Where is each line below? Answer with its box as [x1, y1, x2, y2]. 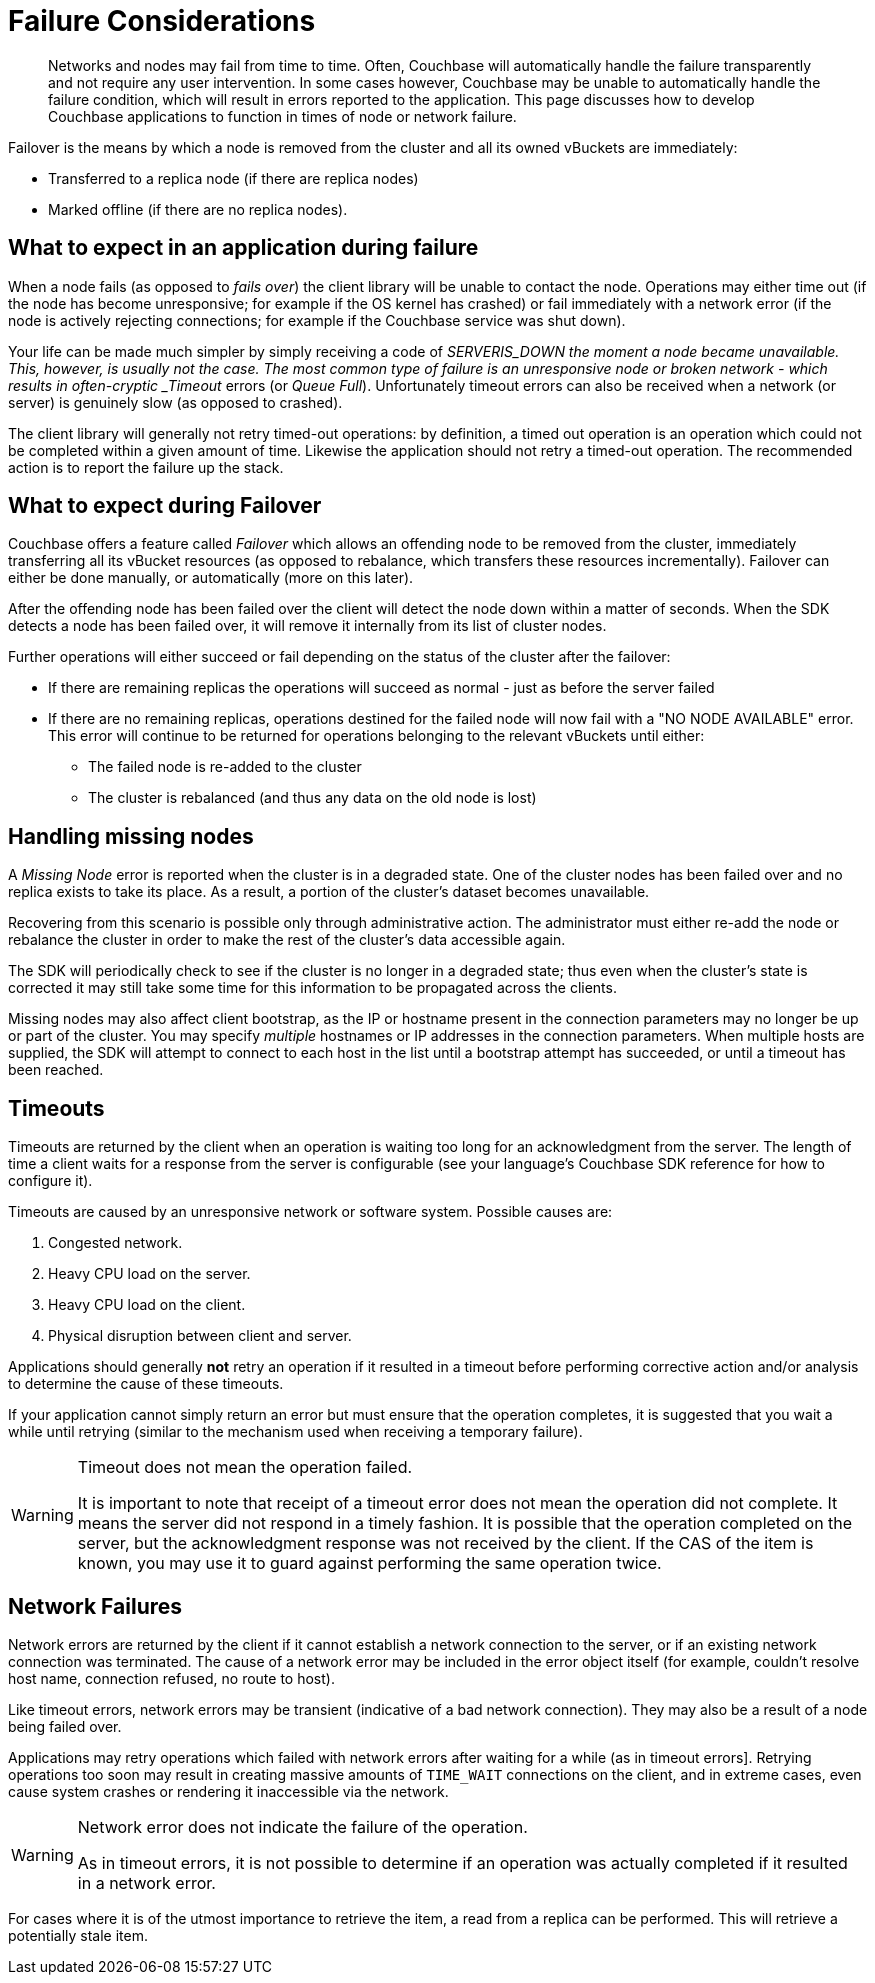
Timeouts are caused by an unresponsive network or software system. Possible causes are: [8, 1203, 613, 1221]
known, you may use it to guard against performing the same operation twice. [77, 1553, 662, 1574]
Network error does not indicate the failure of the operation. [77, 1816, 528, 1837]
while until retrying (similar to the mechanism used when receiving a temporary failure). [8, 1423, 583, 1441]
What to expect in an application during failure [8, 235, 479, 261]
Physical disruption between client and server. [48, 1327, 352, 1345]
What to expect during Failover [8, 493, 322, 519]
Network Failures [8, 1593, 183, 1619]
